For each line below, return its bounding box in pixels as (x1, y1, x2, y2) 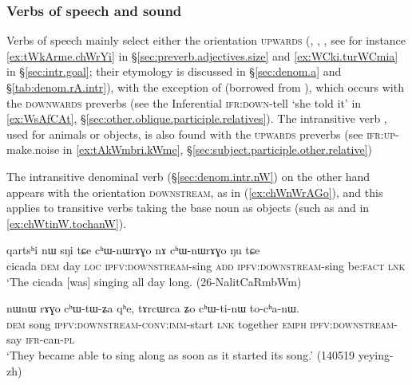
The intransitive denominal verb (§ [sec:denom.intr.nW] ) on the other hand (6, 167, 370, 184)
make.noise (6, 141, 60, 158)
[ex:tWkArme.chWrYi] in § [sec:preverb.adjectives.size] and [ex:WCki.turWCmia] (6, 47, 398, 64)
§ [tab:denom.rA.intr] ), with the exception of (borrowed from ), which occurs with (6, 79, 404, 95)
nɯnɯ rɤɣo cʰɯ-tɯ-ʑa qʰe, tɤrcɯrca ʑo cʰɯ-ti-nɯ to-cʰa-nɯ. (6, 300, 299, 316)
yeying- (358, 346, 394, 363)
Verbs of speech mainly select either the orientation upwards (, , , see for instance (6, 32, 406, 49)
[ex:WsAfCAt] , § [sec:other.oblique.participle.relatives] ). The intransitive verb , (6, 110, 387, 127)
